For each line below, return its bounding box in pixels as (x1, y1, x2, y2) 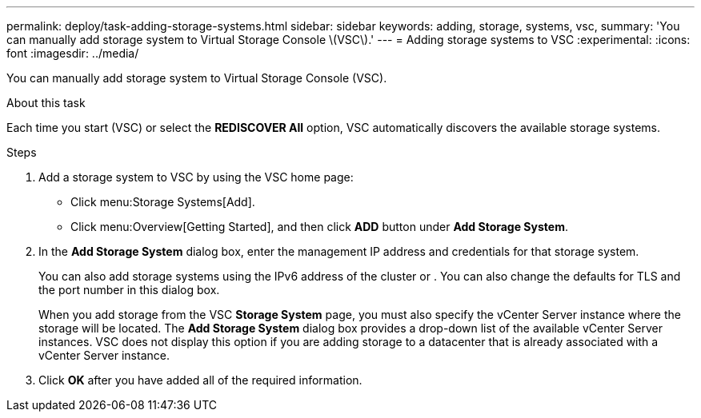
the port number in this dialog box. (38, 283, 220, 297)
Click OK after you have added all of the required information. (38, 373, 363, 387)
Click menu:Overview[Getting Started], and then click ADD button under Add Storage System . (70, 220, 568, 233)
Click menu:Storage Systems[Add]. (70, 195, 255, 209)
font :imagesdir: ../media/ (6, 46, 139, 60)
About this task (6, 96, 86, 109)
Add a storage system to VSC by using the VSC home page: (38, 170, 354, 184)
